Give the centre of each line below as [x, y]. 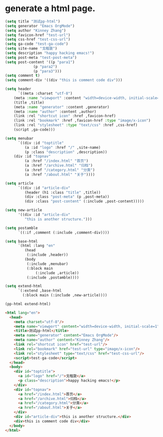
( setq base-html [21, 241]
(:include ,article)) [57, 273]
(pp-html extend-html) [28, 304]
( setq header [18, 89]
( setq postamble [21, 228]
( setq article [19, 183]
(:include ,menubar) [47, 264]
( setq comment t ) [23, 76]
